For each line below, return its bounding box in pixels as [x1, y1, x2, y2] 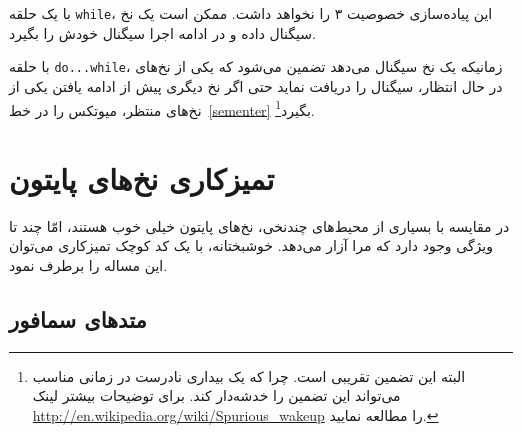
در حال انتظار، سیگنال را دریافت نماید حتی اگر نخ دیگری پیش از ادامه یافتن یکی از [9, 75, 503, 96]
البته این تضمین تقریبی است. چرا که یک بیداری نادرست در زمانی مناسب [32, 365, 466, 386]
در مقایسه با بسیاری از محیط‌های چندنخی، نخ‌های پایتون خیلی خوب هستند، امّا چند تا [9, 215, 510, 236]
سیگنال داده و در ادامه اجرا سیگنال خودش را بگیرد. [9, 22, 316, 43]
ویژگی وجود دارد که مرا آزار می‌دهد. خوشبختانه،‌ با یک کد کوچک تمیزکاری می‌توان [9, 235, 493, 256]
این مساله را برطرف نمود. [9, 255, 168, 276]
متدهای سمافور [9, 304, 147, 335]
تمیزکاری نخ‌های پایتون [9, 157, 275, 198]
